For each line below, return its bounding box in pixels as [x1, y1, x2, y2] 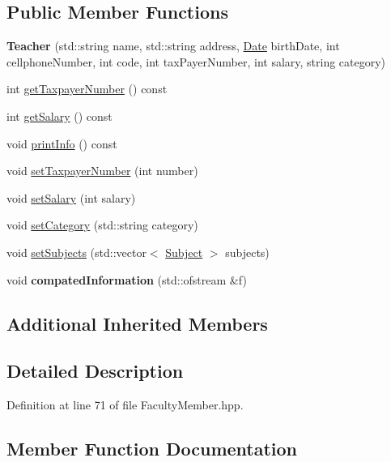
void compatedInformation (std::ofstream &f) [6, 271, 247, 288]
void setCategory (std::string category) [6, 216, 198, 233]
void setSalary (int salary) [6, 189, 136, 206]
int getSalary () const [6, 107, 113, 124]
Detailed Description [6, 358, 184, 383]
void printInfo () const [6, 135, 117, 152]
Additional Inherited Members [6, 310, 268, 336]
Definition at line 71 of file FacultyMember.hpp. [6, 396, 244, 413]
